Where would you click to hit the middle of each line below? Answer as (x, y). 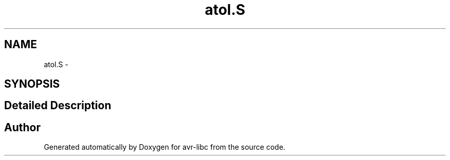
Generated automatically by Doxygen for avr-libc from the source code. (165, 147)
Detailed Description (58, 106)
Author (22, 127)
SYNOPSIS (32, 84)
